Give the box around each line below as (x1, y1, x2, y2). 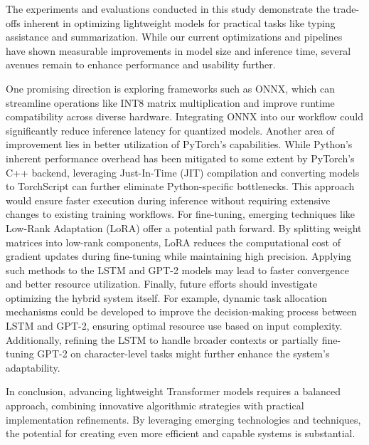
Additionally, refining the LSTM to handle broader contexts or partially (6, 332, 319, 347)
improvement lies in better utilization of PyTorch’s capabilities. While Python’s (6, 137, 353, 152)
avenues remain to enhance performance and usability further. (6, 57, 276, 72)
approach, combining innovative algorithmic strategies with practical (6, 398, 304, 413)
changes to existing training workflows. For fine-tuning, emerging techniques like (6, 206, 355, 221)
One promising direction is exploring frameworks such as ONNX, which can (6, 80, 335, 95)
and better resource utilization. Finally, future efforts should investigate (6, 276, 318, 291)
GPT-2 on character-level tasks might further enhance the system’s (37, 346, 330, 361)
